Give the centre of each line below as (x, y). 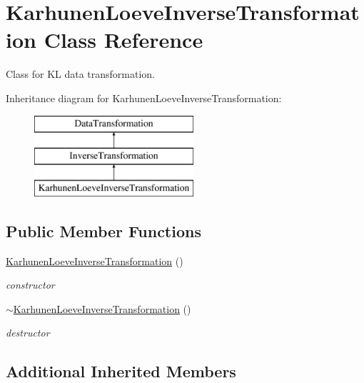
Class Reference (123, 40)
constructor (30, 285)
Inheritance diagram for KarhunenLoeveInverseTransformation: (144, 98)
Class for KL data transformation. (81, 74)
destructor (28, 333)
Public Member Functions (103, 230)
